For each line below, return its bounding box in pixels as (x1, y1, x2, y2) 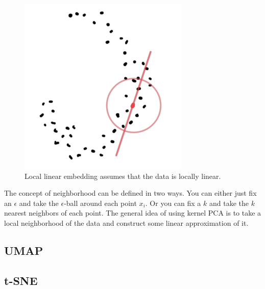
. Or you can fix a (145, 197, 201, 208)
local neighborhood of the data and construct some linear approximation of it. (4, 217, 249, 228)
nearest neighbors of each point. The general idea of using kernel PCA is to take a (4, 207, 261, 218)
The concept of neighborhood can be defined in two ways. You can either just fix (4, 188, 257, 198)
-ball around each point (64, 197, 137, 208)
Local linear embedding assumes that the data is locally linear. (25, 170, 221, 181)
